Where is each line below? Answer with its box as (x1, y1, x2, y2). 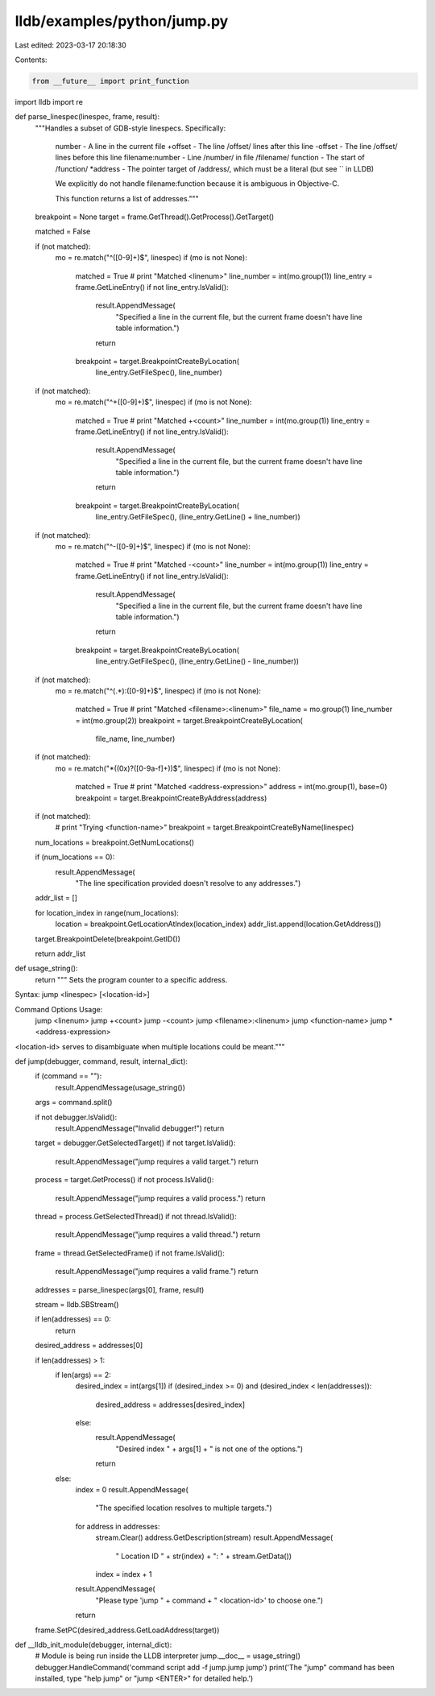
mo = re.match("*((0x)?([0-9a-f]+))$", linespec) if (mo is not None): (55, 763, 281, 773)
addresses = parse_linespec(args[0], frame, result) (35, 1284, 205, 1294)
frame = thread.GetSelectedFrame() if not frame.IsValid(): (35, 1248, 225, 1258)
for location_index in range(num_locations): (35, 908, 179, 917)
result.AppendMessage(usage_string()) (55, 1082, 185, 1092)
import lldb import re (14, 97, 84, 106)
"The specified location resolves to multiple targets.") (95, 1503, 273, 1513)
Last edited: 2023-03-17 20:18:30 (14, 40, 126, 50)
